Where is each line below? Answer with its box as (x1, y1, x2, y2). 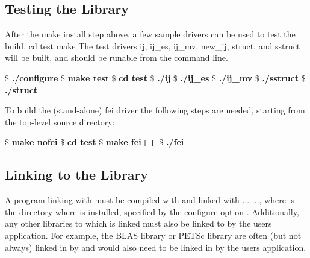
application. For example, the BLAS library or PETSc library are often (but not (5, 228, 302, 241)
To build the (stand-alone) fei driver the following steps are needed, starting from (5, 104, 305, 116)
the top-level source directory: (5, 115, 115, 128)
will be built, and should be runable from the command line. (5, 51, 228, 64)
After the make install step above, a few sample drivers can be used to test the (5, 28, 296, 40)
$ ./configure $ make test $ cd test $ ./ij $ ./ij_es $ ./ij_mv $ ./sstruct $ (5, 71, 306, 84)
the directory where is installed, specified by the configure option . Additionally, (5, 205, 299, 218)
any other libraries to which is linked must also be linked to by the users (5, 217, 272, 230)
